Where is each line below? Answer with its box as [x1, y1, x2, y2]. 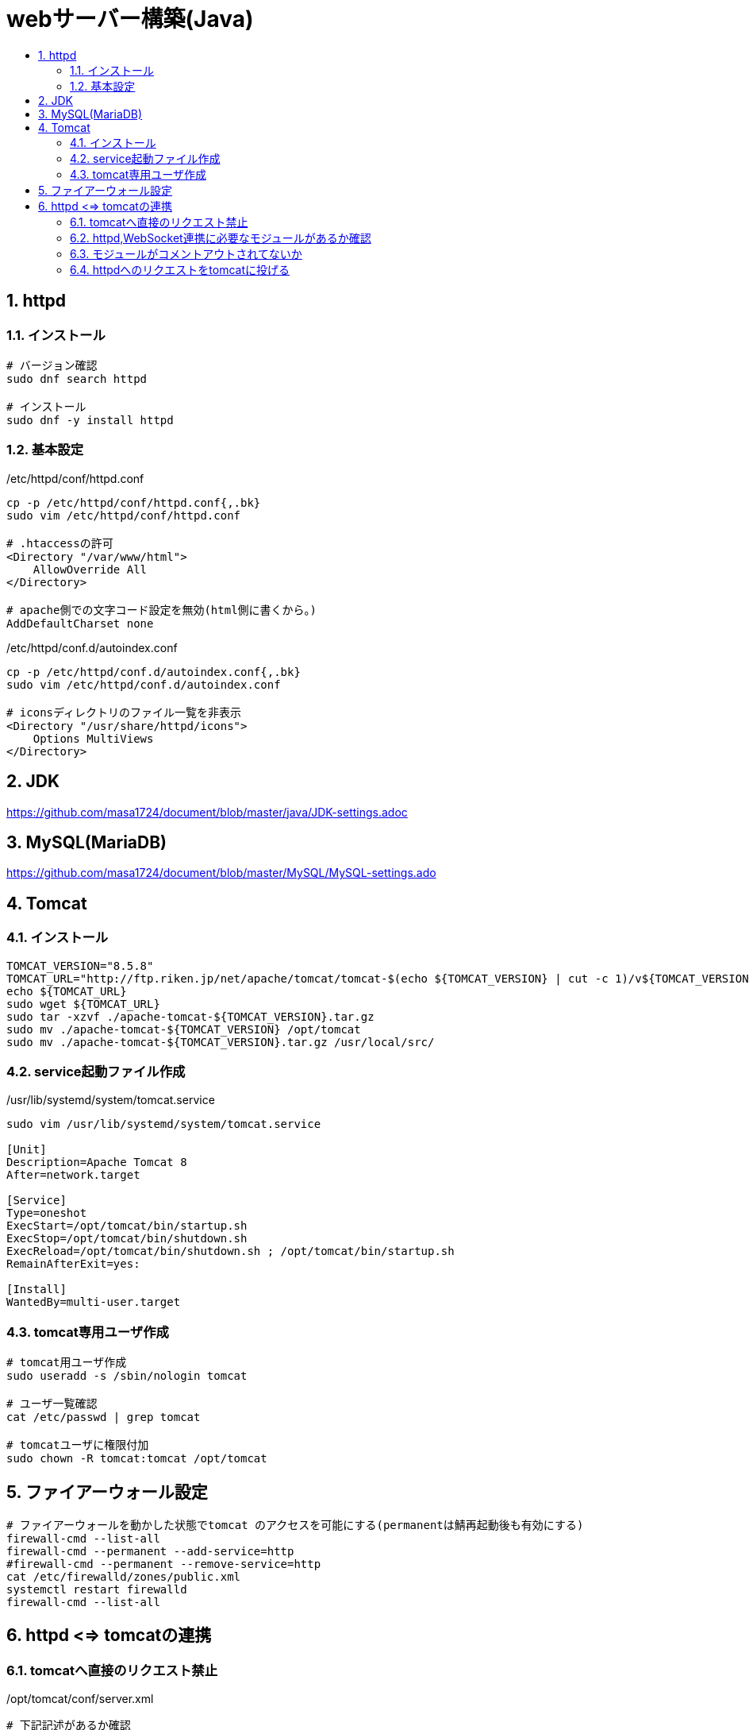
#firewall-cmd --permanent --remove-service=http [6, 1557, 321, 1570]
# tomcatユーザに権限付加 [6, 1438, 149, 1452]
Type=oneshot [6, 1207, 87, 1220]
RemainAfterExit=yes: [6, 1257, 140, 1271]
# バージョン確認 [6, 358, 98, 372]
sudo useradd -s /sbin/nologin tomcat [6, 1369, 248, 1383]
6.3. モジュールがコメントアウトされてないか [70, 246, 302, 261]
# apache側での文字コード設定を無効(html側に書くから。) [6, 603, 317, 616]
